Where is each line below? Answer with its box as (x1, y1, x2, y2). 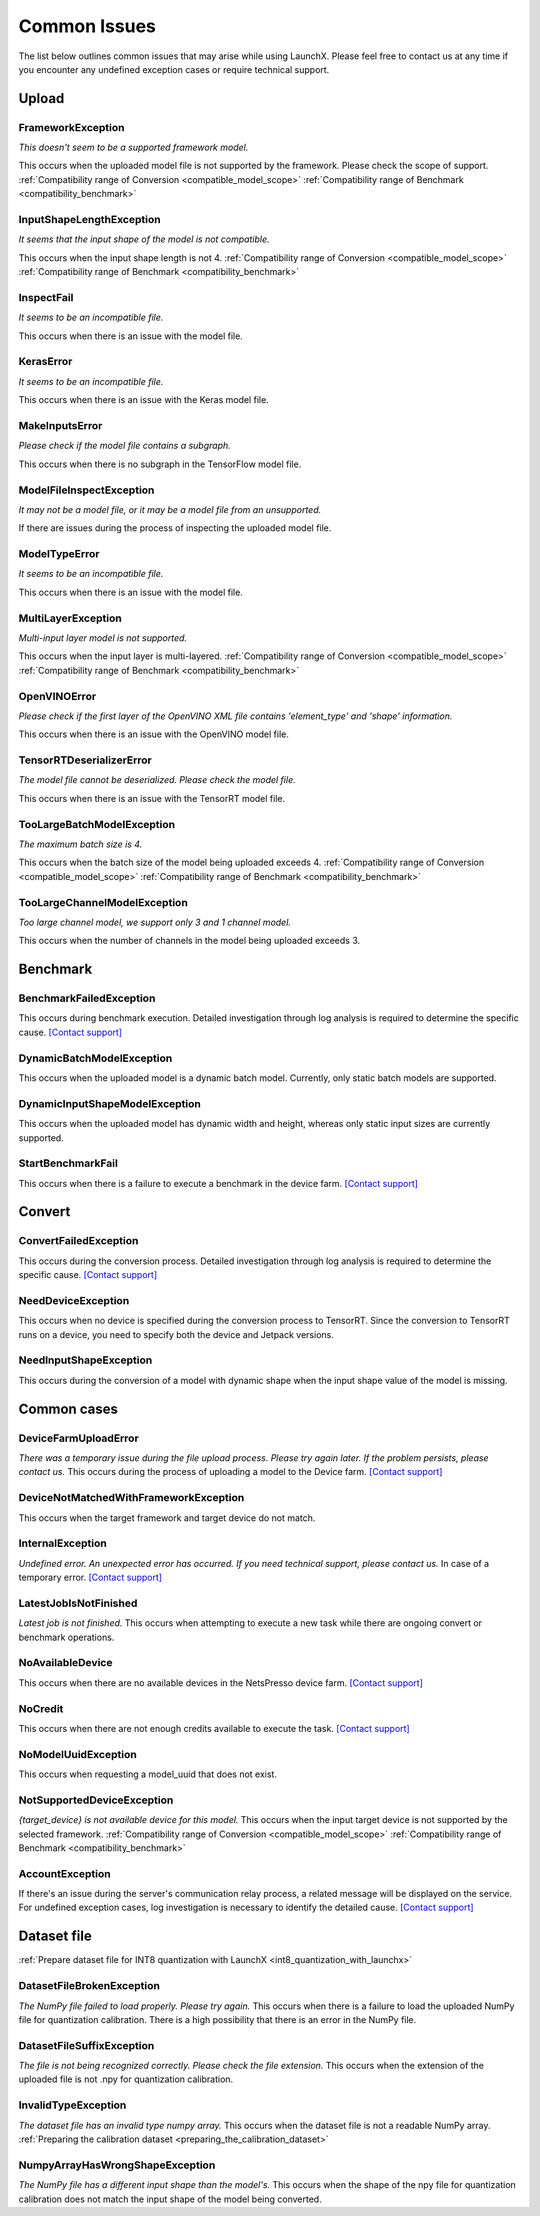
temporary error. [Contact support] (18, 1571, 163, 1584)
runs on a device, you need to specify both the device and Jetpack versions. (18, 1328, 334, 1340)
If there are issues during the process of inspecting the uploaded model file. (18, 522, 332, 534)
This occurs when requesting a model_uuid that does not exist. (18, 1768, 277, 1780)
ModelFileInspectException (18, 483, 155, 497)
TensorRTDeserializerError (18, 753, 152, 767)
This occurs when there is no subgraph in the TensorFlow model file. (18, 458, 302, 470)
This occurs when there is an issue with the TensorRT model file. (18, 792, 286, 804)
